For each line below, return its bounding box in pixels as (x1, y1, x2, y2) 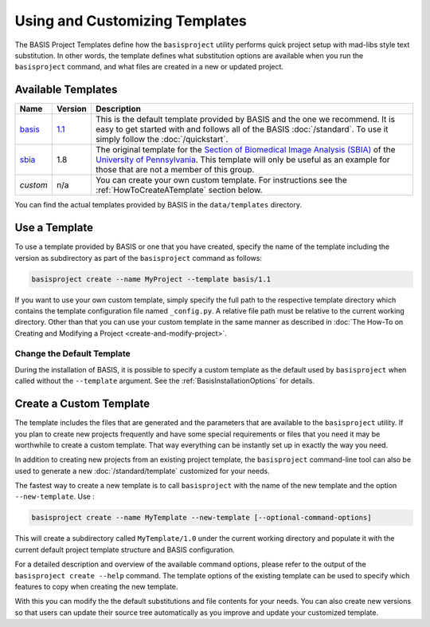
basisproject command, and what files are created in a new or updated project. (14, 62, 284, 72)
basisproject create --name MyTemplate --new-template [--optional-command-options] (31, 513, 372, 522)
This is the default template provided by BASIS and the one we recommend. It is (96, 114, 396, 125)
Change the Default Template (14, 348, 131, 359)
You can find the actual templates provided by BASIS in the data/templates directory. (14, 200, 303, 210)
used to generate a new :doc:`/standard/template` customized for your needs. (14, 466, 270, 475)
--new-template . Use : (14, 491, 95, 502)
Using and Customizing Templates (14, 12, 247, 30)
